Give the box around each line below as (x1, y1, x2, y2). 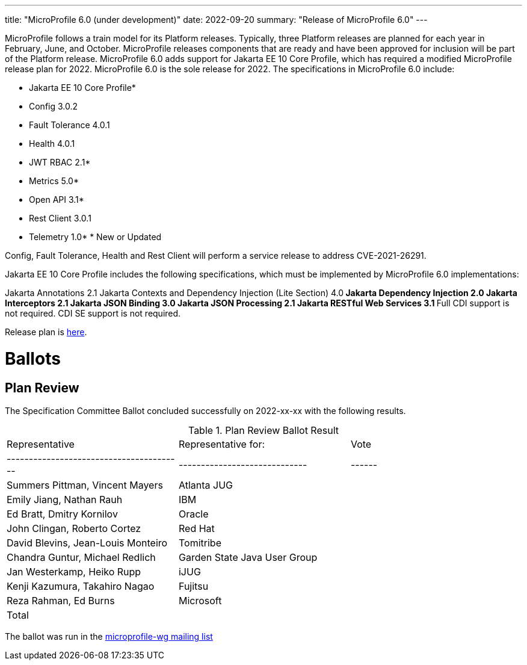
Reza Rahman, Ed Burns (7, 594, 115, 607)
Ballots (5, 348, 61, 369)
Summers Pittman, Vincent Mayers (7, 478, 163, 491)
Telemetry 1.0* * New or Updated (29, 232, 162, 242)
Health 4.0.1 (29, 138, 75, 149)
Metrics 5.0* (29, 176, 79, 186)
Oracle (178, 507, 209, 520)
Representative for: (178, 438, 265, 450)
